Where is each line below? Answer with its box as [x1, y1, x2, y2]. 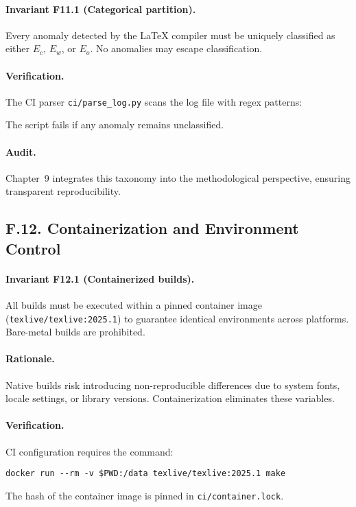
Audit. [5, 144, 36, 158]
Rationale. [5, 351, 55, 366]
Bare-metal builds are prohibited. [5, 325, 145, 339]
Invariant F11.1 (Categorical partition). [5, 1, 196, 16]
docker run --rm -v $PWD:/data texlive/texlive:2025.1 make [5, 469, 286, 479]
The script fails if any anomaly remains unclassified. [5, 117, 224, 132]
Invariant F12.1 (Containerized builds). [5, 271, 195, 285]
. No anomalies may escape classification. [90, 41, 263, 56]
